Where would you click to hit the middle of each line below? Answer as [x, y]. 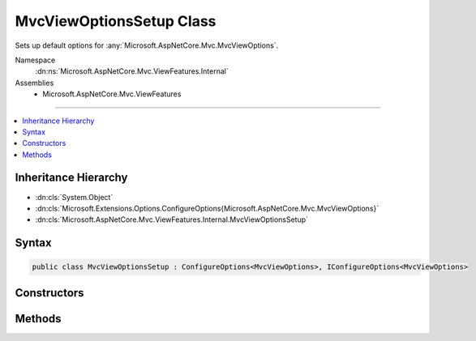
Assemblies [34, 83]
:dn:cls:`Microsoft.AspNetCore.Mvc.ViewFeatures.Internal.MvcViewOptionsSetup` [172, 220]
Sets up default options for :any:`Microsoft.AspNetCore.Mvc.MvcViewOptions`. [147, 45]
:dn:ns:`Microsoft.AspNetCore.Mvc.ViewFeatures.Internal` [132, 71]
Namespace [35, 60]
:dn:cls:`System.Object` [74, 197]
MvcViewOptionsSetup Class [116, 21]
